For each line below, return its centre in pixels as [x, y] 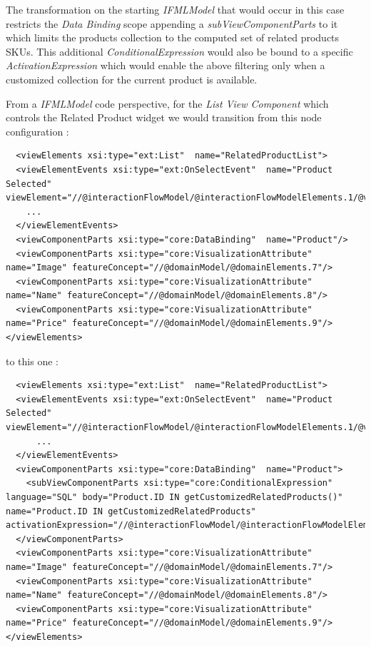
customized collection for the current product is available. [132, 79]
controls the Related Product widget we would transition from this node [164, 117]
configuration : [37, 131]
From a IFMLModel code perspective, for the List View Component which [167, 103]
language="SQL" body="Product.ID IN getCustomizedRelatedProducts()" [174, 497]
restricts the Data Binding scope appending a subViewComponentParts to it [172, 23]
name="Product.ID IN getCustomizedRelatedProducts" [131, 511]
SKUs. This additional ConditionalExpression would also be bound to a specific [179, 51]
